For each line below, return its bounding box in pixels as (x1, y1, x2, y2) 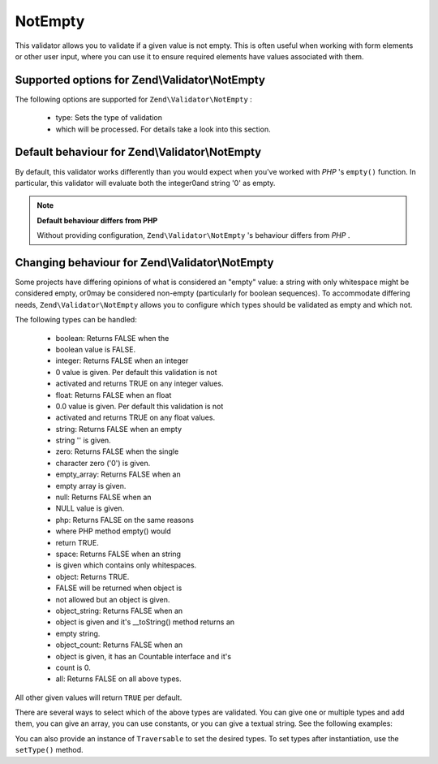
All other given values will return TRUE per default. (15, 693, 182, 702)
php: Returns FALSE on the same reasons (55, 515, 195, 524)
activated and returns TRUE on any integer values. (55, 378, 224, 389)
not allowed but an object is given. (55, 594, 170, 604)
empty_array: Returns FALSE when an (55, 469, 182, 479)
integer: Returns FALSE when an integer (55, 356, 189, 365)
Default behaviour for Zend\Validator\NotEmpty (15, 145, 262, 159)
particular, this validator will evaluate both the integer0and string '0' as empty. (15, 178, 276, 188)
